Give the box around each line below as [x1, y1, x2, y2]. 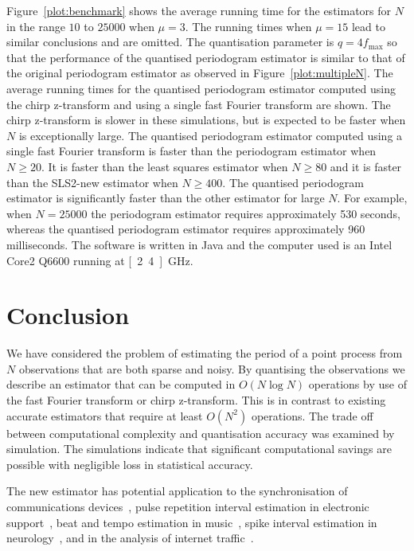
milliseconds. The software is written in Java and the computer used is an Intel [6, 236, 393, 252]
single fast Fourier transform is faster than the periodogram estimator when [6, 143, 377, 159]
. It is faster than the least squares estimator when [41, 158, 288, 174]
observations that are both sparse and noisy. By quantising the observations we [18, 360, 405, 377]
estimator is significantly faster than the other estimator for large [6, 190, 325, 206]
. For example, [337, 190, 408, 206]
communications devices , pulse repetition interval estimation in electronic [6, 498, 369, 514]
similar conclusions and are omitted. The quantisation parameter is [6, 33, 334, 50]
